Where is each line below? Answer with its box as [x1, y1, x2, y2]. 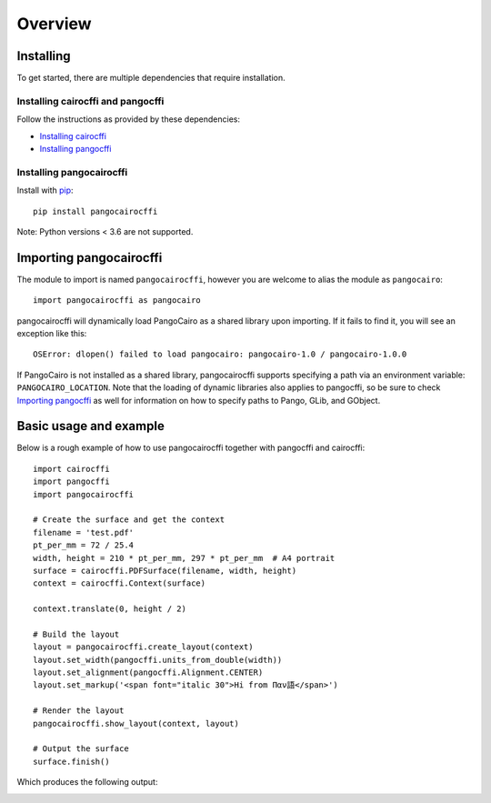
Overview [16, 14, 92, 34]
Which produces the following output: [16, 777, 158, 788]
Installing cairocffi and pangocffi [16, 95, 165, 107]
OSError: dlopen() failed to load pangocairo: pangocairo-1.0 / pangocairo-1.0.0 [33, 349, 407, 359]
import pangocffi [33, 477, 110, 487]
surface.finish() [33, 756, 110, 767]
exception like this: [16, 327, 87, 338]
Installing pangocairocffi [16, 166, 128, 178]
